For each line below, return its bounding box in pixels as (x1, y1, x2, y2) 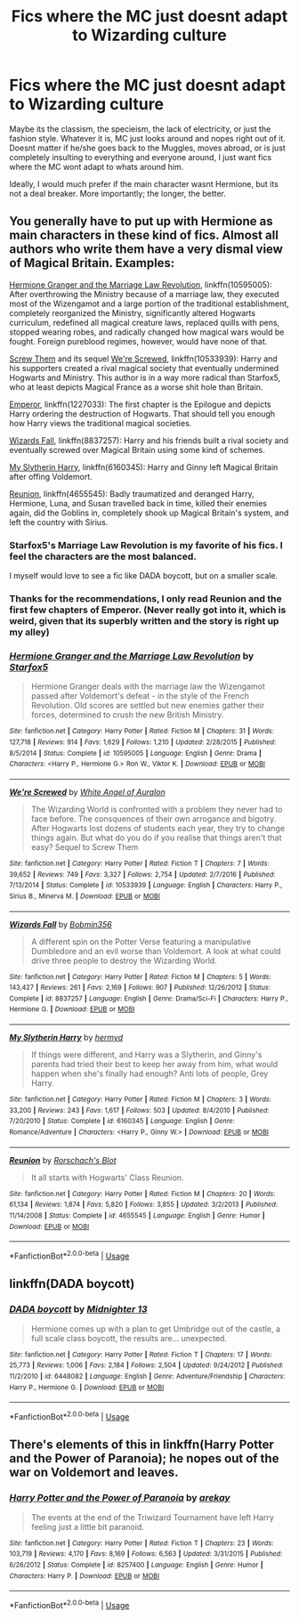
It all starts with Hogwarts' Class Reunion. (30, 1172, 184, 1183)
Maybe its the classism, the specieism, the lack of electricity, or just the (9, 123, 271, 134)
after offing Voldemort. (9, 471, 93, 482)
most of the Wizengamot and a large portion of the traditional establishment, (9, 298, 289, 309)
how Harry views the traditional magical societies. (9, 417, 192, 428)
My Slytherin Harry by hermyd (9, 1032, 124, 1043)
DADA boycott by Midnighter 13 (9, 1303, 149, 1315)
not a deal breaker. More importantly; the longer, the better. (9, 188, 227, 198)
